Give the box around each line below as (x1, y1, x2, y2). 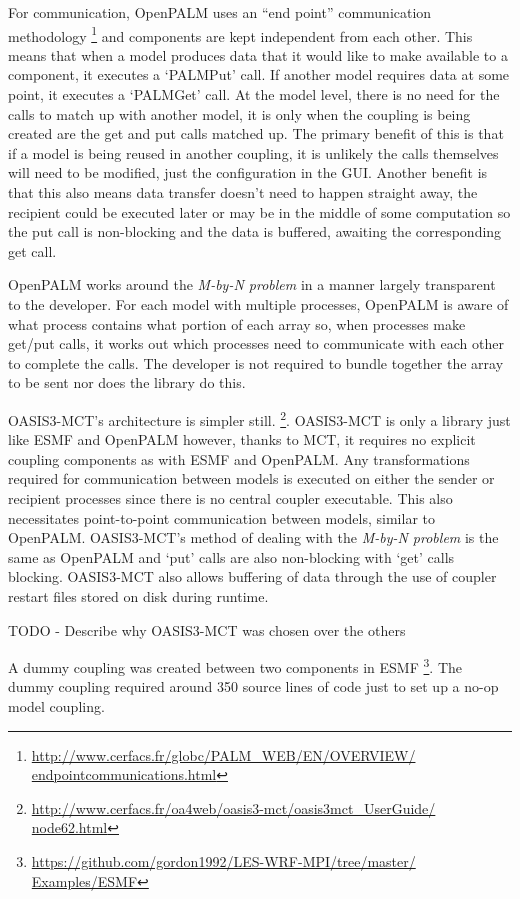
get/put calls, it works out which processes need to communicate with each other (8, 333, 504, 354)
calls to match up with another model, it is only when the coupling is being (8, 103, 471, 124)
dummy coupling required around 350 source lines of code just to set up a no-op (8, 676, 499, 697)
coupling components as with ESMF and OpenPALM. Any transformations (8, 448, 470, 469)
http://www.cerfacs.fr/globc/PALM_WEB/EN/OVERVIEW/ (31, 744, 416, 765)
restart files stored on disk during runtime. (8, 585, 269, 606)
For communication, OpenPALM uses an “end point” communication (8, 2, 432, 22)
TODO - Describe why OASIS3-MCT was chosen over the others (8, 619, 406, 640)
